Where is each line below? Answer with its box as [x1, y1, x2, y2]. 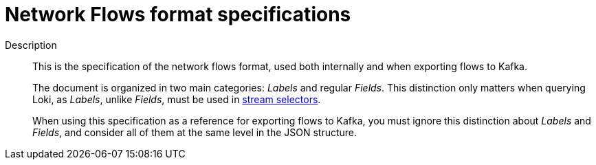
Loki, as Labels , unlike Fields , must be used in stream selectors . [32, 93, 321, 105]
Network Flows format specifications [5, 3, 351, 26]
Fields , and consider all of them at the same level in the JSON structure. [32, 126, 357, 138]
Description [5, 38, 57, 51]
